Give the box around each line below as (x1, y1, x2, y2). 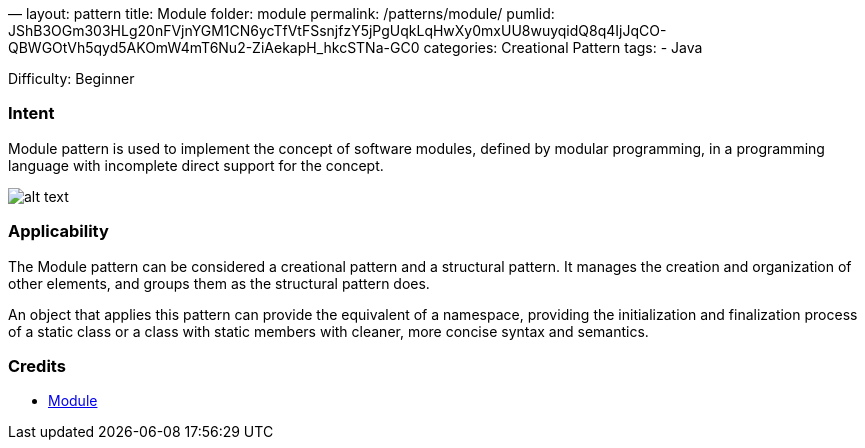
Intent (8, 103, 55, 124)
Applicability (8, 221, 109, 242)
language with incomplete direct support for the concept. (8, 156, 384, 174)
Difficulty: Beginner (8, 70, 135, 87)
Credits (8, 355, 66, 376)
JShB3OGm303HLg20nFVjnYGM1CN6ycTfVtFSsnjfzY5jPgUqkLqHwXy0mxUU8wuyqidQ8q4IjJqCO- (8, 22, 667, 39)
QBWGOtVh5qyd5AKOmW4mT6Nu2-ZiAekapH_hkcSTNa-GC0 (8, 39, 420, 56)
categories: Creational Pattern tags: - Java (423, 39, 703, 56)
